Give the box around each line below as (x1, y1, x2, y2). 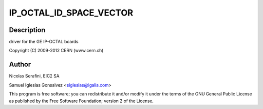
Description (9, 26, 46, 34)
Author (9, 60, 31, 69)
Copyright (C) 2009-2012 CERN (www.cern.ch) (9, 48, 104, 54)
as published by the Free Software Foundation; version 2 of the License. (9, 98, 153, 104)
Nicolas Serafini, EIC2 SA (9, 73, 59, 79)
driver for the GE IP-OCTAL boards (9, 39, 79, 45)
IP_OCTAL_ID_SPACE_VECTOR (9, 7, 133, 18)
